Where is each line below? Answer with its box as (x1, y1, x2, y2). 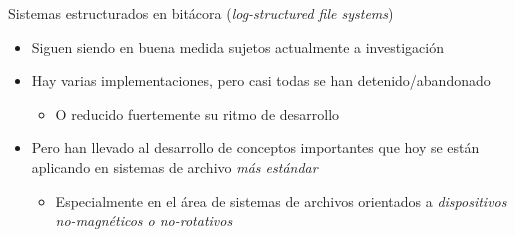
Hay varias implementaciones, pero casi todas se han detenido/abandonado (31, 70, 491, 91)
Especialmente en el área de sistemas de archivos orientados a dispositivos (55, 190, 507, 211)
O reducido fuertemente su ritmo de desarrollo (55, 103, 340, 124)
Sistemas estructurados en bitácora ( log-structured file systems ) (8, 3, 394, 23)
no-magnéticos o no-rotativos (55, 210, 233, 231)
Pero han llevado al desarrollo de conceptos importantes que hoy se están (31, 137, 480, 158)
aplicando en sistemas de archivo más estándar (31, 156, 318, 177)
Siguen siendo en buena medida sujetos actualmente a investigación (31, 36, 444, 57)
